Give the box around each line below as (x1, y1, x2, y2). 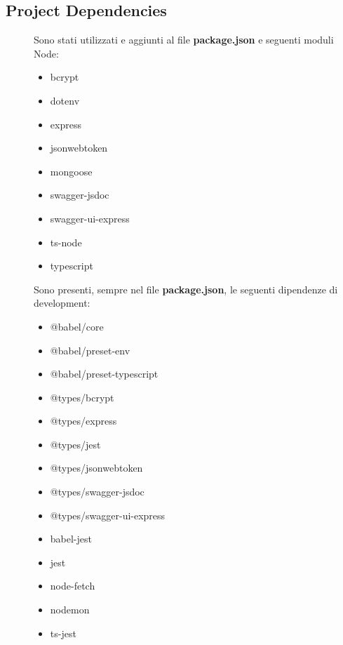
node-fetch (50, 578, 95, 593)
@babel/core (50, 319, 104, 333)
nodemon (50, 602, 90, 617)
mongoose (50, 164, 93, 178)
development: (34, 295, 90, 310)
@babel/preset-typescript (50, 366, 159, 381)
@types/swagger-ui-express (50, 507, 166, 522)
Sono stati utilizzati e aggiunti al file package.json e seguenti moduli (34, 32, 334, 47)
